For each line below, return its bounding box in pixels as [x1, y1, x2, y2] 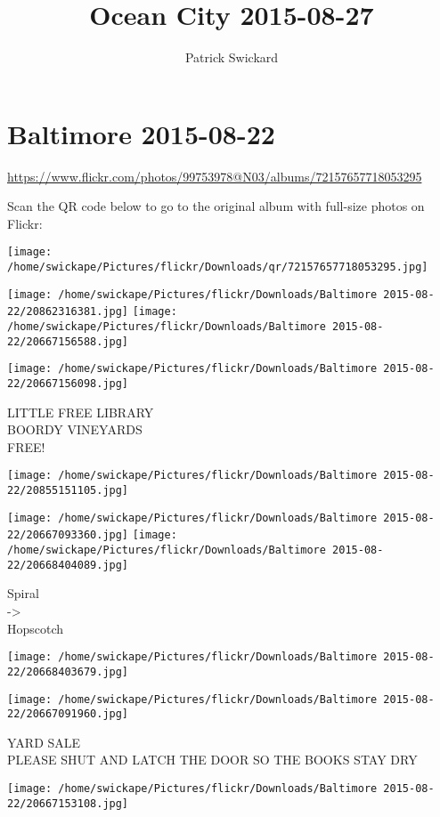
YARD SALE [7, 732, 81, 751]
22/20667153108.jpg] [7, 797, 129, 810]
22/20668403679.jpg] [7, 665, 129, 678]
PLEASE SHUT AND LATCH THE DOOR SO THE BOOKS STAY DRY [7, 750, 418, 769]
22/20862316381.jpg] [7, 305, 129, 319]
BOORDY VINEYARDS [7, 420, 143, 439]
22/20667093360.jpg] [7, 529, 129, 542]
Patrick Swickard [184, 48, 279, 67]
